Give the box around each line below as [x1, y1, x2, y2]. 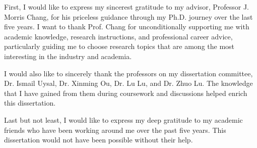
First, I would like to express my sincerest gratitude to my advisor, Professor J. [4, 2, 249, 12]
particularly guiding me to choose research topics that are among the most [4, 41, 235, 52]
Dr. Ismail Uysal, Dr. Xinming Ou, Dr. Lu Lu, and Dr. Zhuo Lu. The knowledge [4, 78, 253, 88]
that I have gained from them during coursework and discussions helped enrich [4, 87, 247, 98]
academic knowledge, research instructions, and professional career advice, [4, 31, 233, 41]
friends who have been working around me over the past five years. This [4, 124, 226, 135]
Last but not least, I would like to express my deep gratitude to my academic [4, 114, 243, 125]
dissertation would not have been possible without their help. [4, 134, 193, 145]
